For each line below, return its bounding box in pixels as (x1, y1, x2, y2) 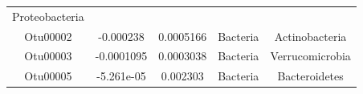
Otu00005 (24, 67, 72, 84)
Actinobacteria (274, 27, 347, 44)
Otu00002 (24, 27, 72, 44)
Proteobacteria (12, 7, 84, 24)
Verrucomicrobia (270, 47, 351, 64)
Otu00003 (24, 47, 72, 64)
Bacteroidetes (277, 67, 344, 84)
